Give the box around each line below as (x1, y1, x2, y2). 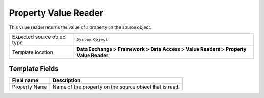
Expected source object (12, 33, 67, 40)
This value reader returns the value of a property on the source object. (9, 24, 152, 30)
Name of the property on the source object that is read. (52, 83, 180, 90)
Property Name (12, 83, 47, 90)
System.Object (76, 37, 108, 42)
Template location (12, 49, 53, 56)
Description (52, 77, 81, 84)
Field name (12, 77, 39, 84)
